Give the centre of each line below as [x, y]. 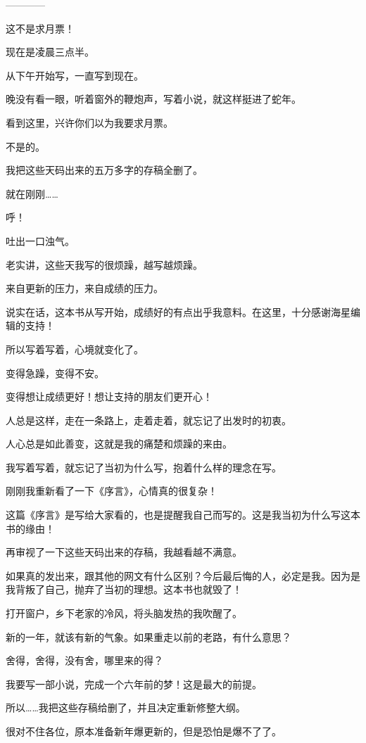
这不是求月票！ [40, 28]
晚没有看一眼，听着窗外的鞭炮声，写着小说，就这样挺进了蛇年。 [153, 99]
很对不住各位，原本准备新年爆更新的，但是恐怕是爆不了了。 [144, 731]
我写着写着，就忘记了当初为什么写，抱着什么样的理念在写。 [144, 467]
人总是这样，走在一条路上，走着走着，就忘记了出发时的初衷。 [149, 420]
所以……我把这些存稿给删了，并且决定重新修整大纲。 [126, 707]
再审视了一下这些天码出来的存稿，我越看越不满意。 [124, 552]
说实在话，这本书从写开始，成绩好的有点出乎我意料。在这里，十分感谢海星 [178, 311]
